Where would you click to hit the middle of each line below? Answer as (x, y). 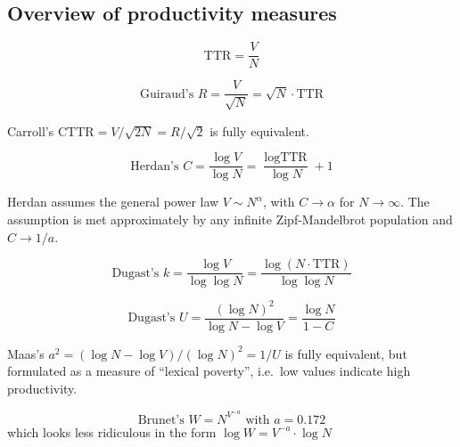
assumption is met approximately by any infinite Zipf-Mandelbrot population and (230, 219)
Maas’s (26, 353)
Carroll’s (31, 130)
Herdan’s (155, 166)
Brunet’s (161, 420)
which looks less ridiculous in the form (112, 431)
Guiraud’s (167, 94)
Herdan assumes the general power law (113, 202)
